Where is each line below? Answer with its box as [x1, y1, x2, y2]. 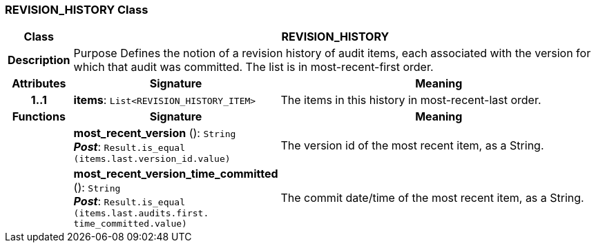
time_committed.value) [73, 218, 187, 229]
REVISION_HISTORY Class [5, 3, 148, 17]
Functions [12, 110, 66, 124]
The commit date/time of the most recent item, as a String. [280, 191, 584, 205]
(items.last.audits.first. [73, 208, 209, 219]
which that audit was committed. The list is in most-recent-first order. [73, 60, 434, 74]
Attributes [12, 76, 66, 91]
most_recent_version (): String [73, 126, 236, 141]
